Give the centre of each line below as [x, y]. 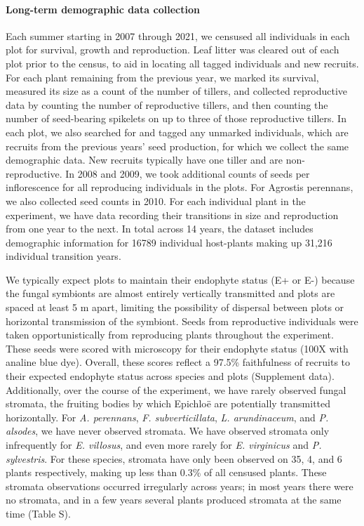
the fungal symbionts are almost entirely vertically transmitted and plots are [170, 293]
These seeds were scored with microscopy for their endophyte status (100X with [177, 348]
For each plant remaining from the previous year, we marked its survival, [162, 77]
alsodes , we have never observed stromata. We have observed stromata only [168, 431]
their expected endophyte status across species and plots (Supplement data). [170, 376]
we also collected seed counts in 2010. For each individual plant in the [156, 200]
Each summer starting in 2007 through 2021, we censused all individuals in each [178, 35]
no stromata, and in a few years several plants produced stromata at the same [174, 500]
